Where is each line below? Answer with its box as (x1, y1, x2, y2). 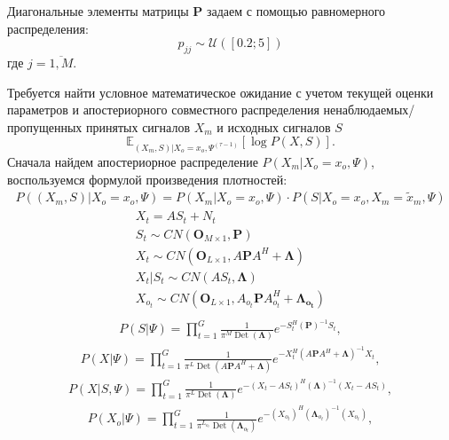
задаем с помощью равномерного (206, 2, 386, 20)
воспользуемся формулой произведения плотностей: (7, 169, 288, 188)
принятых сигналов (86, 117, 191, 136)
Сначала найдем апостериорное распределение (7, 152, 258, 170)
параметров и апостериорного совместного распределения (7, 100, 319, 119)
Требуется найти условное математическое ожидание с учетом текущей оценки (7, 82, 434, 101)
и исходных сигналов (217, 117, 331, 136)
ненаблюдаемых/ (323, 100, 415, 119)
